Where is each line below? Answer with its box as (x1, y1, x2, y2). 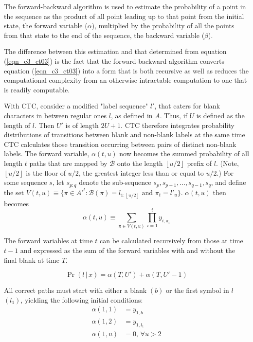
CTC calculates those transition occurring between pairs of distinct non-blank (4, 139, 236, 149)
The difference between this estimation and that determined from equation (4, 46, 227, 56)
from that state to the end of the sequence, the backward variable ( (4, 30, 205, 40)
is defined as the (196, 110, 245, 120)
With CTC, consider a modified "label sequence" (4, 101, 148, 111)
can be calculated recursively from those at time (99, 235, 243, 246)
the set (4, 187, 24, 197)
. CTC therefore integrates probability (121, 120, 235, 130)
